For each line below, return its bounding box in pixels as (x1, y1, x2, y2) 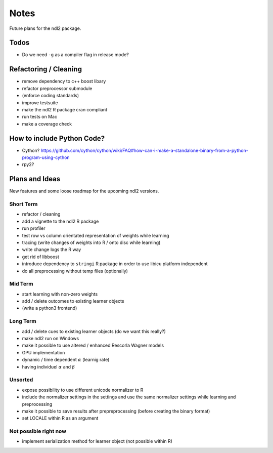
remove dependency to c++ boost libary (22, 78, 106, 85)
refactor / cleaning (22, 211, 61, 217)
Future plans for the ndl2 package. (9, 25, 81, 31)
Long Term (9, 318, 36, 325)
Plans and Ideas (9, 175, 61, 183)
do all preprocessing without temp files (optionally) (22, 268, 128, 274)
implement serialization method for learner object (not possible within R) (22, 438, 173, 444)
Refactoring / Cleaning (9, 65, 82, 73)
